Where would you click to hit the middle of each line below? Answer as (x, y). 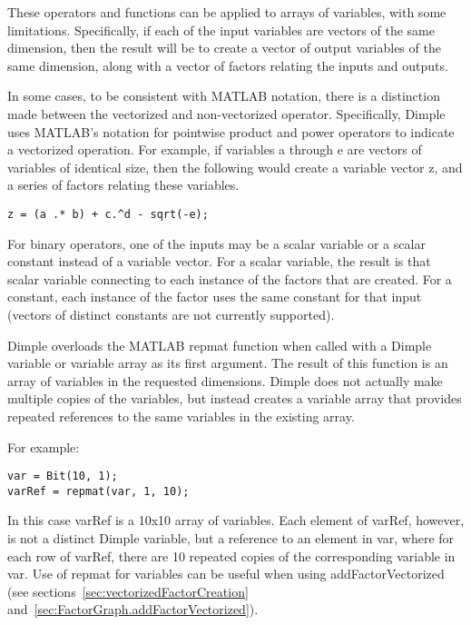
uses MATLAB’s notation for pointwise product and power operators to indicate (231, 131)
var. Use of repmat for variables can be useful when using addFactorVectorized (226, 574)
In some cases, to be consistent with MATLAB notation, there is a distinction (224, 96)
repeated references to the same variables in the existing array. (181, 416)
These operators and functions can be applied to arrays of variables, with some (227, 12)
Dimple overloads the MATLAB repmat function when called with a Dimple (220, 345)
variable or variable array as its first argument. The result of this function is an (228, 363)
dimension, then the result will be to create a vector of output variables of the (224, 48)
